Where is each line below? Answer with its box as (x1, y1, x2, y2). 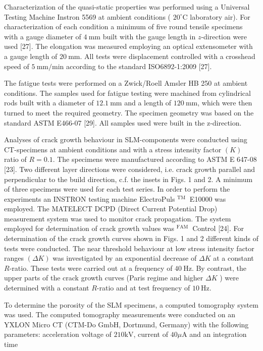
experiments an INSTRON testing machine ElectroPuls (4, 193, 175, 204)
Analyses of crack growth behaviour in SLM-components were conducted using (4, 134, 247, 145)
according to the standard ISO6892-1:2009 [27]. (66, 61, 212, 71)
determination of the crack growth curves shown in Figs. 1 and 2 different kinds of (4, 233, 258, 244)
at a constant (213, 253, 254, 263)
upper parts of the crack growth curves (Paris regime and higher (4, 272, 203, 283)
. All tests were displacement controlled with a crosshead (80, 50, 255, 61)
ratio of (4, 154, 27, 164)
